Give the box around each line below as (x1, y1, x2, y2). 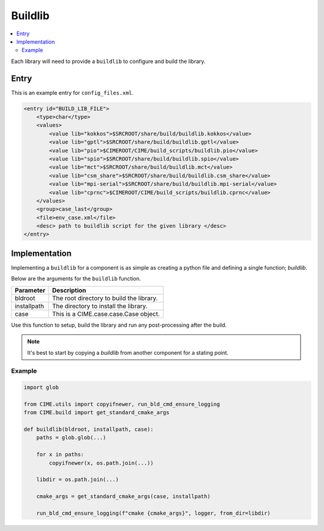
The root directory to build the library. (52, 294, 158, 302)
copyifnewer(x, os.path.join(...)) (49, 459, 154, 466)
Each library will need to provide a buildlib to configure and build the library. (11, 58, 206, 65)
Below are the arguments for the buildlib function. (11, 275, 141, 282)
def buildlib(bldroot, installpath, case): (23, 426, 154, 433)
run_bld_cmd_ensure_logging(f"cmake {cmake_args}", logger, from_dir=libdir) (36, 509, 271, 517)
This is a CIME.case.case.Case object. (52, 309, 160, 318)
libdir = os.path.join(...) (36, 476, 119, 483)
